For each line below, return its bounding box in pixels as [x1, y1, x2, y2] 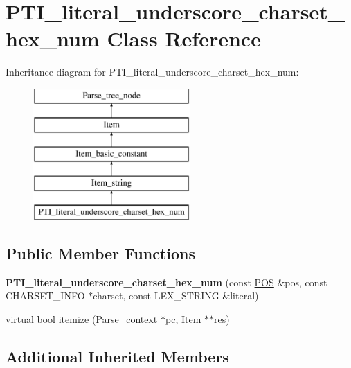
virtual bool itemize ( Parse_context [6, 311, 158, 326]
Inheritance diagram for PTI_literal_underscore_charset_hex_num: [6, 64, 299, 79]
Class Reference [107, 24, 261, 53]
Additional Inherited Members [6, 345, 229, 367]
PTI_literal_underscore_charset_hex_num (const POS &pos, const [6, 274, 327, 289]
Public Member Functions [6, 242, 195, 263]
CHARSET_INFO [6, 288, 85, 303]
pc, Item [165, 311, 201, 326]
